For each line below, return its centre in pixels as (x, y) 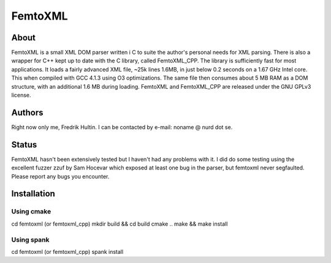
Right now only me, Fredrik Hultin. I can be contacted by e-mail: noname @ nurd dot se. (122, 127)
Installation (33, 194)
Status (24, 145)
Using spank (30, 240)
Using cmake (31, 212)
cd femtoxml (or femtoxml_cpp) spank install (67, 251)
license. (21, 95)
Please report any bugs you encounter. (60, 176)
